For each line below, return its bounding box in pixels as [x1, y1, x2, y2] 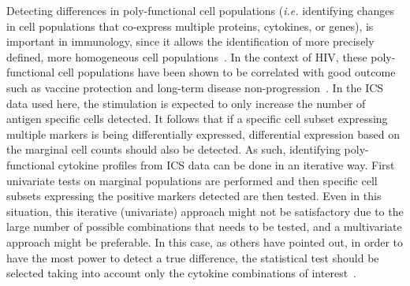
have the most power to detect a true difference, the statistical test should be [6, 249, 379, 266]
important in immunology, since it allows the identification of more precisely [6, 33, 375, 50]
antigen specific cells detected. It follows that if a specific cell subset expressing [6, 110, 388, 127]
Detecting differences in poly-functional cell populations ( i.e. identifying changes [6, 2, 394, 18]
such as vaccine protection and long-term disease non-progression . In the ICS [6, 79, 384, 95]
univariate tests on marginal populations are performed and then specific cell [6, 172, 378, 188]
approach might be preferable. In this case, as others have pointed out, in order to [6, 233, 403, 250]
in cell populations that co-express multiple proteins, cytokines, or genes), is [6, 17, 374, 34]
